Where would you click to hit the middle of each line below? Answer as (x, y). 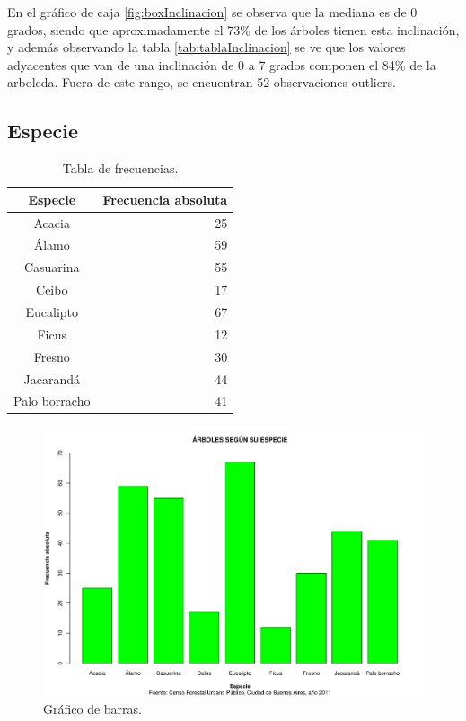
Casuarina (52, 267)
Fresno (52, 356)
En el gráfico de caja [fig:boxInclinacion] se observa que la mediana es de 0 (212, 12)
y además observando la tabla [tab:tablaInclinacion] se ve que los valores (207, 47)
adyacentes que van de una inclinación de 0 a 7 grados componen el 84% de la (222, 64)
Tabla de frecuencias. (120, 168)
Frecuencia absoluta (165, 199)
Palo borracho (52, 401)
